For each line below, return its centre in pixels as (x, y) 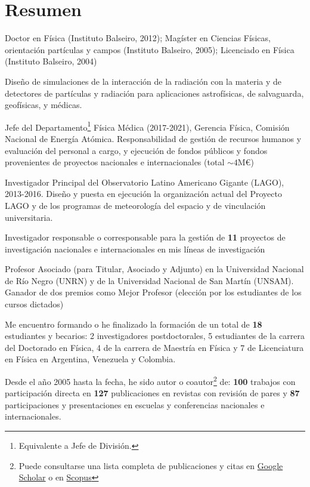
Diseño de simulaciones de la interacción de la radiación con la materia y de (143, 81)
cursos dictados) (34, 304)
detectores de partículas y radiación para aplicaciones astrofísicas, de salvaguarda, (154, 93)
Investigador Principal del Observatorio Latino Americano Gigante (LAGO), (145, 182)
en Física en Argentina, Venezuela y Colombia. (90, 359)
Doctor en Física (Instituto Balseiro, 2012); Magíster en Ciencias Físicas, (138, 38)
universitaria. (29, 217)
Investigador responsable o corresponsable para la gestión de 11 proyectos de (145, 237)
